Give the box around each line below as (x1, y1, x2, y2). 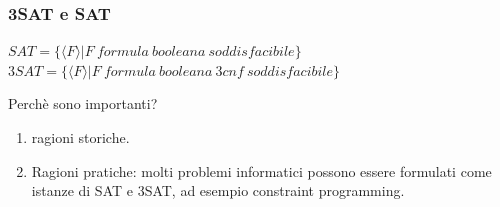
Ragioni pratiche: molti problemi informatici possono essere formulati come (31, 160, 492, 181)
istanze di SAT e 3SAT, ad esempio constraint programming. (31, 180, 405, 201)
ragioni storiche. (31, 127, 130, 147)
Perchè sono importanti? (8, 93, 158, 114)
